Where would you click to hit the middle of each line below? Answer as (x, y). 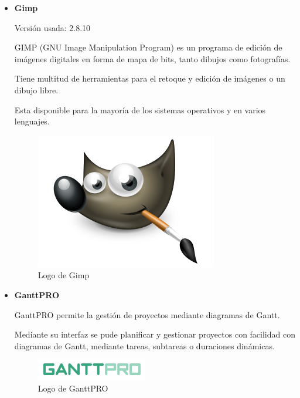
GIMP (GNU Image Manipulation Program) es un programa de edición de (148, 47)
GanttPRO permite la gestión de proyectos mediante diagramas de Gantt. (147, 314)
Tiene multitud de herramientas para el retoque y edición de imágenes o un (150, 78)
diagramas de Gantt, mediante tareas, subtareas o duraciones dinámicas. (144, 345)
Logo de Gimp (64, 275)
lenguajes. (32, 121)
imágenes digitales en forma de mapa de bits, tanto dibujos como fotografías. (152, 58)
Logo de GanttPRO (73, 388)
